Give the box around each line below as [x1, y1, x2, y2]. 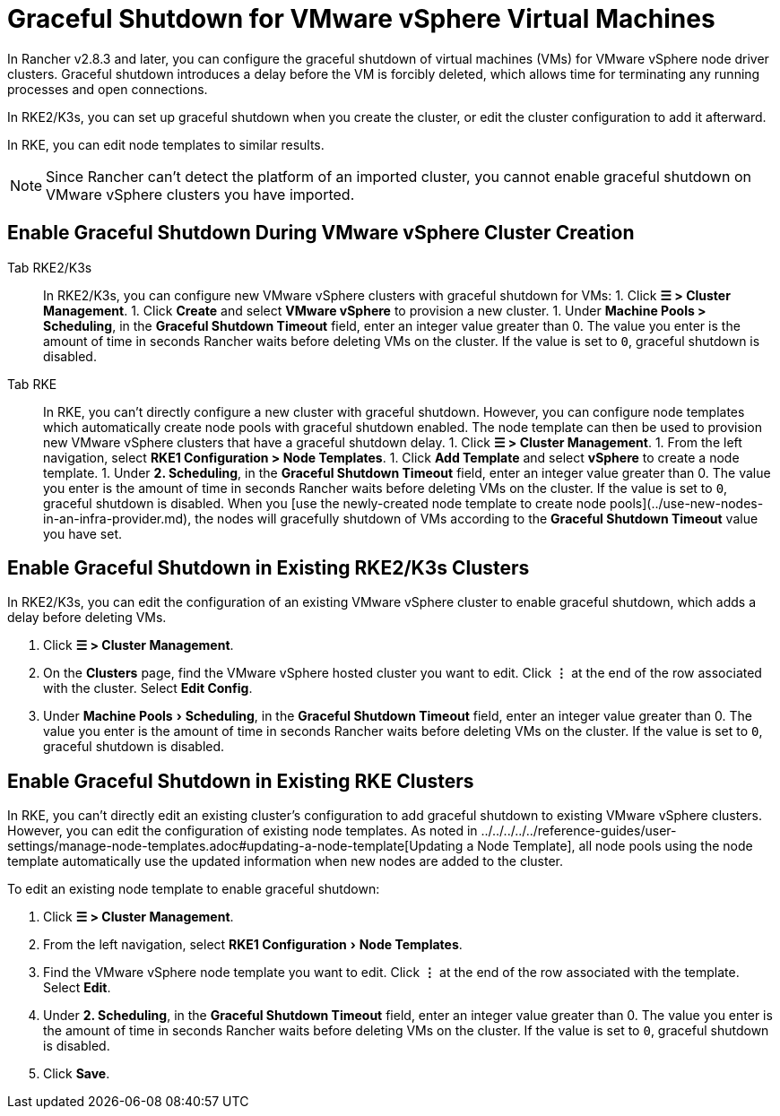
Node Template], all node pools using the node [477, 838, 753, 854]
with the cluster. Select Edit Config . [43, 680, 253, 696]
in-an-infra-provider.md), [43, 510, 192, 526]
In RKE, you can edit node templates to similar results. [7, 136, 325, 152]
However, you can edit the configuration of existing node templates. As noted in [7, 823, 478, 839]
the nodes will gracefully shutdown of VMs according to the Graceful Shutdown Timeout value [195, 510, 758, 526]
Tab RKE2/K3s [7, 259, 92, 275]
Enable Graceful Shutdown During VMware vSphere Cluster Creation [7, 221, 635, 245]
